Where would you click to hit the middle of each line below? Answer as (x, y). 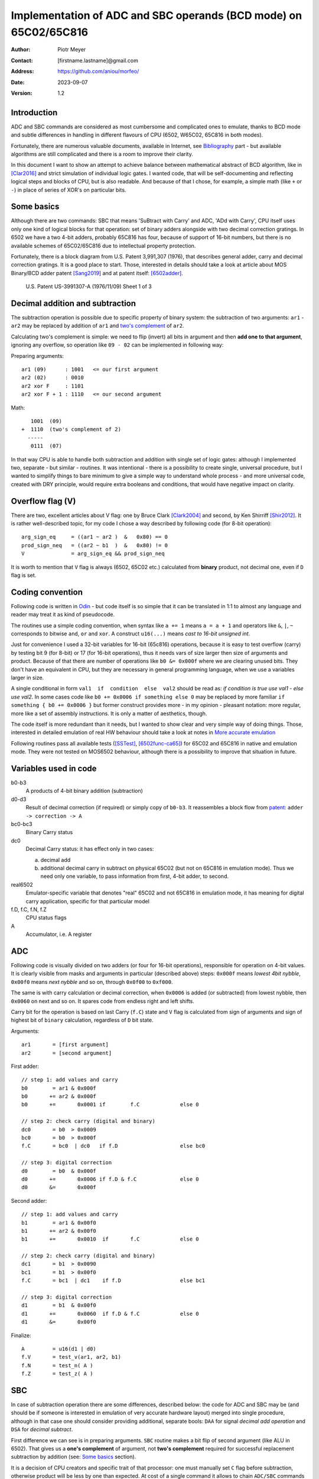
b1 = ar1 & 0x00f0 (59, 1223)
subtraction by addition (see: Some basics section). (74, 1457)
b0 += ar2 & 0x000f (59, 1097)
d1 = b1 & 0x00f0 (59, 1305)
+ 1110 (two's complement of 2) (71, 430)
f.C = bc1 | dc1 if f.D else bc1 (113, 1281)
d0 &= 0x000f (59, 1187)
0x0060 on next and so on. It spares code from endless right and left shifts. (103, 1001)
